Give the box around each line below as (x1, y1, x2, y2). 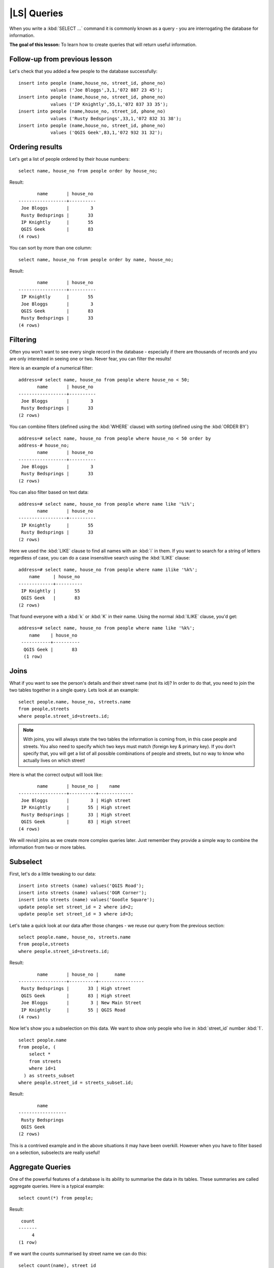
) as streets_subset (23, 1073, 75, 1078)
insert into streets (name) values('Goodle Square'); (18, 897, 155, 903)
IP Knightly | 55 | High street (21, 804, 131, 811)
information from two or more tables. (9, 844, 86, 851)
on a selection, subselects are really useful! (9, 1149, 100, 1156)
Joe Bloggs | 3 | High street (21, 798, 131, 803)
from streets (28, 1058, 61, 1064)
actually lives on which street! (23, 757, 85, 763)
